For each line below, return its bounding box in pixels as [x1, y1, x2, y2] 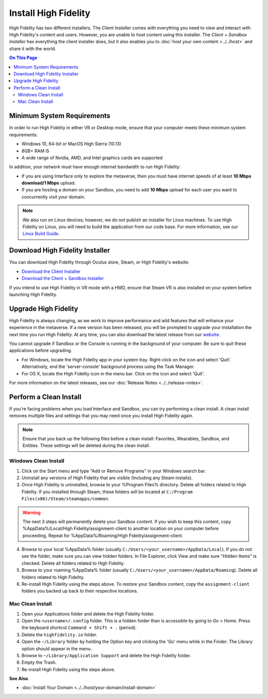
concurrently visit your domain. [21, 194, 85, 200]
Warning [22, 510, 41, 516]
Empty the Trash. [21, 659, 57, 666]
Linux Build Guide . [22, 231, 60, 237]
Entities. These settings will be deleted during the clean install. [22, 442, 150, 448]
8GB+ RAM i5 [21, 148, 50, 154]
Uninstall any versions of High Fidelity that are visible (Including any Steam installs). [21, 475, 193, 481]
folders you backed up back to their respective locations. [21, 588, 138, 594]
